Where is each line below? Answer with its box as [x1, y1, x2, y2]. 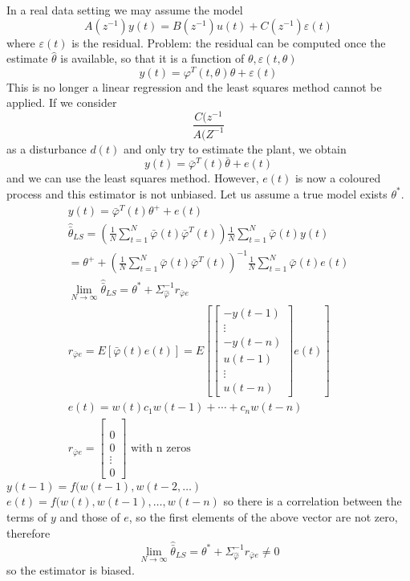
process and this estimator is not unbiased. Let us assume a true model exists [6, 185, 388, 202]
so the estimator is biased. [6, 561, 135, 578]
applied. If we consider [6, 94, 117, 111]
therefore [6, 524, 51, 541]
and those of [59, 509, 120, 526]
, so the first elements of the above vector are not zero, [128, 509, 398, 526]
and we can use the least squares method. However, [6, 170, 259, 186]
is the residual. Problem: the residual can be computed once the [71, 34, 386, 51]
